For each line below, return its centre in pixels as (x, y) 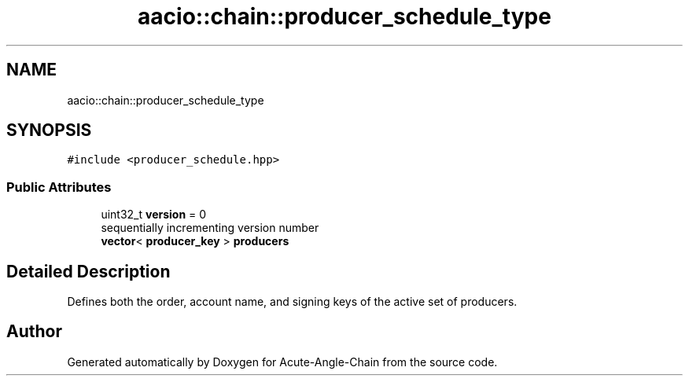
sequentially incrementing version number (210, 228)
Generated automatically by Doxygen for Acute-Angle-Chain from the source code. (282, 362)
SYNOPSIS (49, 130)
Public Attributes (59, 187)
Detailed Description (88, 271)
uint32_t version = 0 (154, 215)
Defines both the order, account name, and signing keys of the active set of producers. (292, 302)
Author (34, 332)
